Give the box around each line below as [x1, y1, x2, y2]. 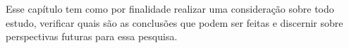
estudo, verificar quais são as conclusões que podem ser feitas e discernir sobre [6, 15, 343, 30]
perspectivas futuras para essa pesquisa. [6, 29, 178, 44]
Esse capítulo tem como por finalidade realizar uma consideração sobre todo [6, 1, 334, 16]
